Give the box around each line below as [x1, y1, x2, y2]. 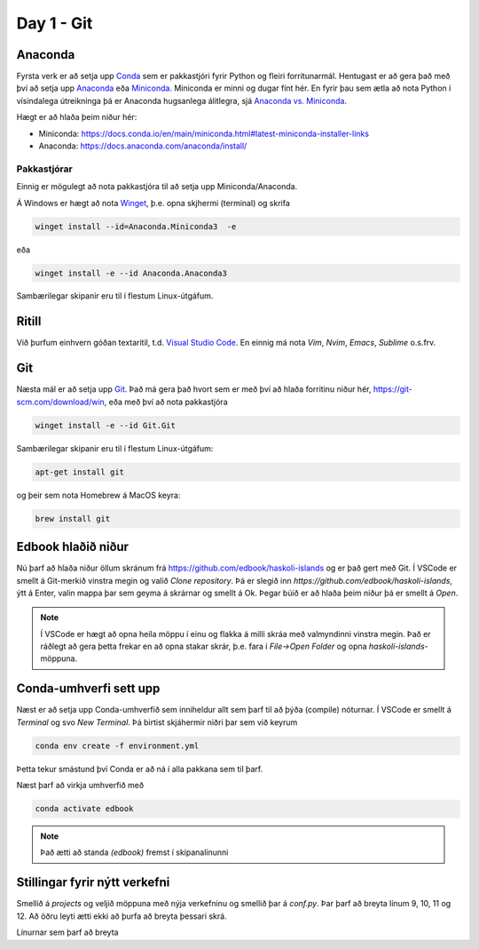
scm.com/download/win [16, 396, 106, 407]
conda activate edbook [35, 804, 134, 814]
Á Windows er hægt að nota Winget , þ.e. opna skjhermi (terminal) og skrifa [16, 197, 290, 208]
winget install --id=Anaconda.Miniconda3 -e [35, 221, 237, 231]
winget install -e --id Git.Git [35, 420, 177, 430]
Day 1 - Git [16, 13, 93, 33]
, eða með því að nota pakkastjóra [104, 396, 228, 407]
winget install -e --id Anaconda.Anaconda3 [35, 267, 228, 278]
